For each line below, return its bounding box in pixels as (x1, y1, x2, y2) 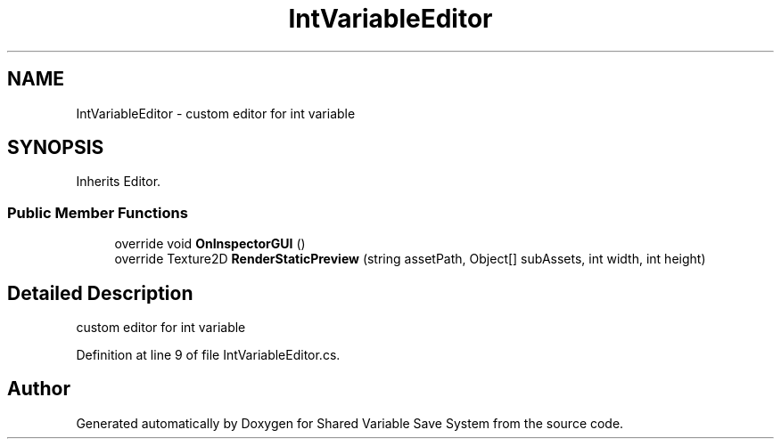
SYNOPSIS (7, 136, 104, 159)
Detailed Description (7, 281, 193, 304)
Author (7, 377, 70, 401)
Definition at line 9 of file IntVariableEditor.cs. (76, 347, 341, 363)
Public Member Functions (7, 203, 188, 222)
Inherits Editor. (76, 174, 161, 190)
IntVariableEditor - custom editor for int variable (76, 105, 356, 121)
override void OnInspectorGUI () (114, 236, 306, 252)
